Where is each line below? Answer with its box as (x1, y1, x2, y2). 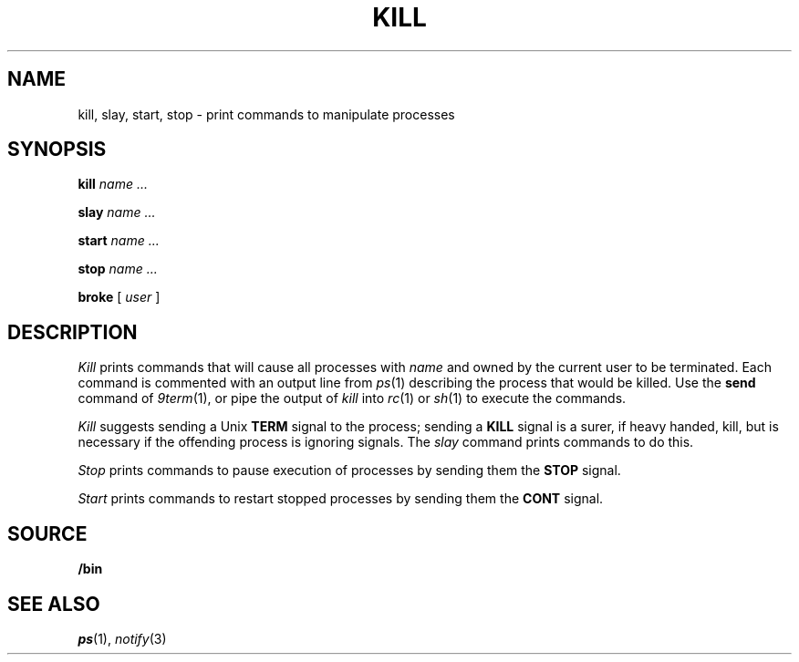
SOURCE (7, 522, 88, 545)
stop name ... (78, 261, 158, 277)
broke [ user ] (78, 289, 161, 305)
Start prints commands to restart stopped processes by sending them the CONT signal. (78, 491, 604, 507)
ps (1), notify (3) (78, 630, 167, 646)
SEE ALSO (7, 592, 100, 615)
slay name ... (78, 204, 156, 221)
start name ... (78, 233, 160, 249)
